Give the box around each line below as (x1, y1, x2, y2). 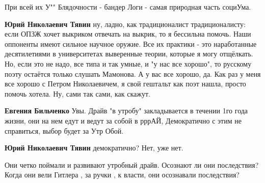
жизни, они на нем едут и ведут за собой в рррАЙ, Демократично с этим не (5, 115, 242, 126)
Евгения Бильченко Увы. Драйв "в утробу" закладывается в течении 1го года (5, 105, 248, 116)
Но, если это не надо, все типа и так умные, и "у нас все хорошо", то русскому (5, 58, 252, 69)
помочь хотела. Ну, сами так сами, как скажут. (5, 88, 150, 99)
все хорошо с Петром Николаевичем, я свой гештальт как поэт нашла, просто (5, 78, 246, 89)
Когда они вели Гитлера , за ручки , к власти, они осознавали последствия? (5, 169, 240, 180)
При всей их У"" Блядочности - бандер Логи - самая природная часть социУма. (5, 2, 251, 12)
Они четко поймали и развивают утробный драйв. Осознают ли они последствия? (5, 159, 259, 170)
